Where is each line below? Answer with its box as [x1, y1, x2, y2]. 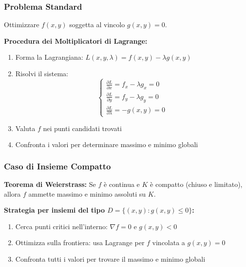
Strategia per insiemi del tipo [4, 205, 105, 215]
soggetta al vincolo [69, 19, 125, 30]
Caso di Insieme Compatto [4, 160, 111, 172]
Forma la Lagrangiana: [15, 52, 83, 62]
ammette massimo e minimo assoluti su [28, 188, 146, 199]
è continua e [103, 179, 140, 189]
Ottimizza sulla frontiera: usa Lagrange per [15, 237, 145, 248]
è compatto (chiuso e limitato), [150, 179, 243, 189]
